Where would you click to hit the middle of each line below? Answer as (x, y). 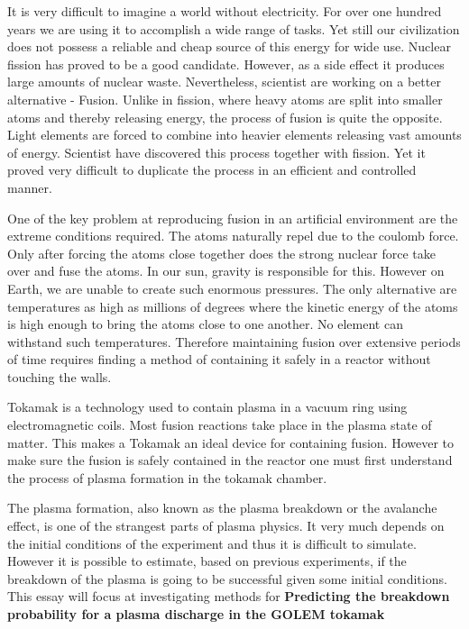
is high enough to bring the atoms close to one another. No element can (205, 324)
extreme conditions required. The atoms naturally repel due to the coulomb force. (233, 236)
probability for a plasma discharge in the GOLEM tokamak (196, 614)
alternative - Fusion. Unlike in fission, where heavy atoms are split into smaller (225, 99)
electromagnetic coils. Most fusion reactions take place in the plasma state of (220, 425)
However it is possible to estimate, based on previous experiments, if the (207, 561)
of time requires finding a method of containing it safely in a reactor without (219, 359)
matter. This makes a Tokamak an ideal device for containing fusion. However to (230, 442)
